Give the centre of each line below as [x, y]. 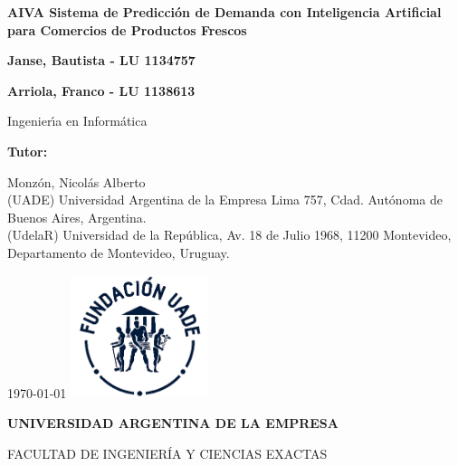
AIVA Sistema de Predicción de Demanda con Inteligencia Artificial [224, 12]
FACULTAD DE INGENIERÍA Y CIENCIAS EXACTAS [167, 453]
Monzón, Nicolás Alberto [76, 181]
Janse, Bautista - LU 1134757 [101, 60]
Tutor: [28, 151]
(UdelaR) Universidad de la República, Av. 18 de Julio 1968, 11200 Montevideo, [229, 235]
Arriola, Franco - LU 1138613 [101, 90]
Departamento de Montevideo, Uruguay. [119, 252]
